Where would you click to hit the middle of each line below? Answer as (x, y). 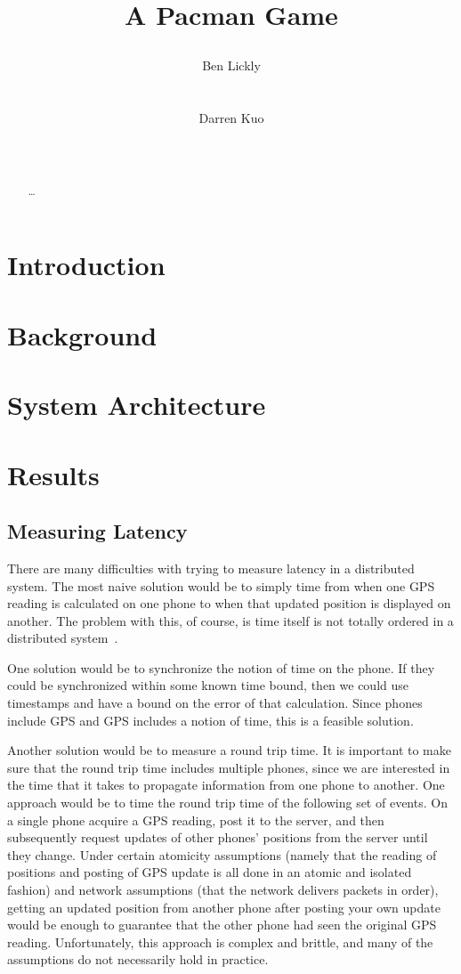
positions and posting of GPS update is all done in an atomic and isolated (210, 872)
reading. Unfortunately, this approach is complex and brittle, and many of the (220, 942)
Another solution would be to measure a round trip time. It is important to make (229, 750)
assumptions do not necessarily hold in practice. (138, 959)
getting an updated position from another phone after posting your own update (224, 907)
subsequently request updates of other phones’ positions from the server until (218, 837)
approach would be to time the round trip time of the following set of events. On (227, 803)
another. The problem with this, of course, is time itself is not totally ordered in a (230, 620)
